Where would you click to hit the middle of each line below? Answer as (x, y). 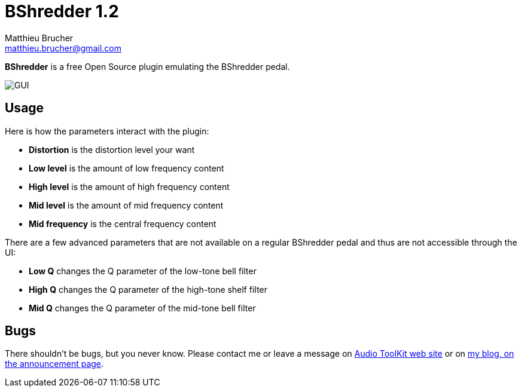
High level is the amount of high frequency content (129, 186)
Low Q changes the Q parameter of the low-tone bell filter (143, 271)
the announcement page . (54, 364)
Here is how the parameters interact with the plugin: (107, 131)
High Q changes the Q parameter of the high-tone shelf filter (148, 289)
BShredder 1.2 (62, 11)
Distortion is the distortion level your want (112, 149)
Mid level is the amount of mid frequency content (126, 205)
